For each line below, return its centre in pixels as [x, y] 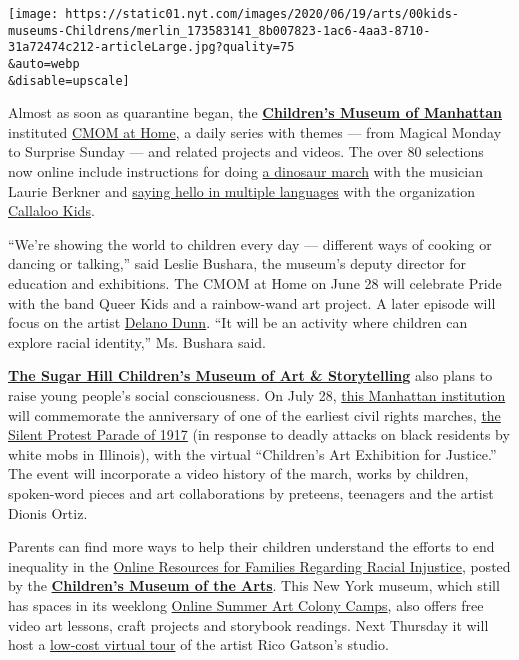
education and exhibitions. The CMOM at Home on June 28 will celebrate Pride [255, 283]
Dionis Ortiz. [48, 512]
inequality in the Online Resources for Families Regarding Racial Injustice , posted [259, 565]
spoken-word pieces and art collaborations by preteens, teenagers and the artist [251, 492]
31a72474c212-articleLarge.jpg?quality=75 [151, 47]
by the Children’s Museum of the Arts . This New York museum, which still [254, 585]
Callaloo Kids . [51, 210]
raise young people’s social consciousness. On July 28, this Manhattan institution [257, 395]
